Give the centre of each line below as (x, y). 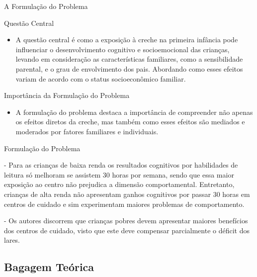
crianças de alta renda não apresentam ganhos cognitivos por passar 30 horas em (127, 194)
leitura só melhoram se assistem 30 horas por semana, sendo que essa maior (119, 174)
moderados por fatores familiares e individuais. (87, 131)
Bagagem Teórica (49, 267)
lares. (12, 240)
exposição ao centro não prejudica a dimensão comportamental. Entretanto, (119, 184)
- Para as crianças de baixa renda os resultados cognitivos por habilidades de (121, 165)
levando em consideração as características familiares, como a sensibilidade (129, 59)
